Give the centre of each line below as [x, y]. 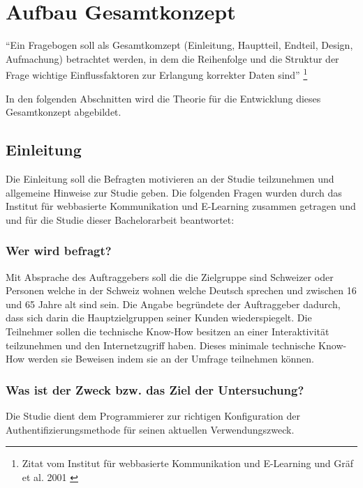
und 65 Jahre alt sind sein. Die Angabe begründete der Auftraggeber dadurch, [173, 304]
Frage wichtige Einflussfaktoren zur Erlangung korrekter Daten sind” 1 [157, 74]
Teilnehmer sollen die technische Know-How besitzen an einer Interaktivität [168, 331]
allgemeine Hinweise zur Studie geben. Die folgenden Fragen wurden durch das [174, 192]
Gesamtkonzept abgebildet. [64, 112]
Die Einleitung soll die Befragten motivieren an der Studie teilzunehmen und [170, 178]
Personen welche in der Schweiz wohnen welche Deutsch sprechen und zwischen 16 [181, 290]
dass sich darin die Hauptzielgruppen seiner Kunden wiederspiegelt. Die [159, 318]
